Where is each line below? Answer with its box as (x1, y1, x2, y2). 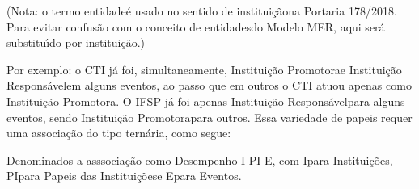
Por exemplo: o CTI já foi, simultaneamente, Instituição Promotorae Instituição (6, 61, 402, 78)
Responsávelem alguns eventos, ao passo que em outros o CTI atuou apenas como (6, 77, 412, 94)
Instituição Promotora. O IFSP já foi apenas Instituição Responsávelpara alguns (6, 92, 405, 109)
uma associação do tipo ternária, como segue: (6, 124, 231, 141)
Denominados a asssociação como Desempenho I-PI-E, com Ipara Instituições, (6, 151, 393, 168)
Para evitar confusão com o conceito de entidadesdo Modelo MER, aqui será (6, 18, 385, 35)
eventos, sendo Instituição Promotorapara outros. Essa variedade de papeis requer (6, 108, 413, 125)
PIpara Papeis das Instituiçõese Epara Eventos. (6, 167, 242, 184)
